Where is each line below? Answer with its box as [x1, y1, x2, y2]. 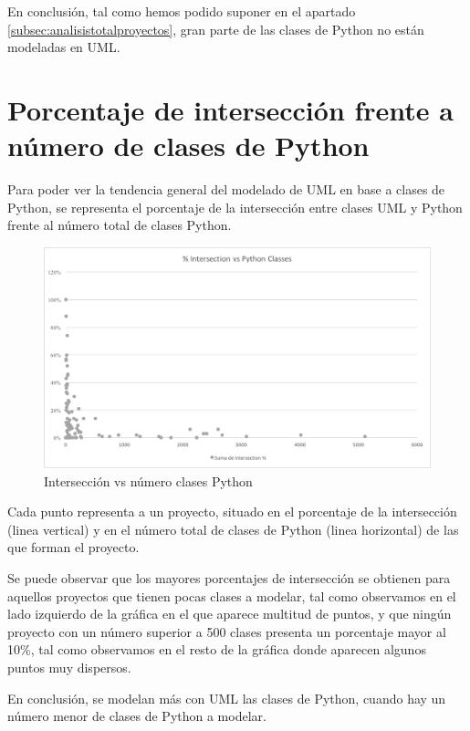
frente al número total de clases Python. [7, 215, 232, 235]
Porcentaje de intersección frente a [7, 90, 454, 128]
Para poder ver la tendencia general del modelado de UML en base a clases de [7, 180, 445, 199]
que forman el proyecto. [7, 538, 140, 557]
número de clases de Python [7, 127, 370, 164]
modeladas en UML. [7, 37, 120, 57]
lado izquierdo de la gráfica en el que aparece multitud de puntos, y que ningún [7, 604, 452, 623]
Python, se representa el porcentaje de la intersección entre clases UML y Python [7, 197, 463, 216]
